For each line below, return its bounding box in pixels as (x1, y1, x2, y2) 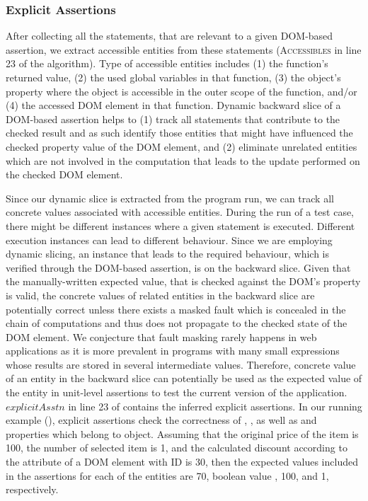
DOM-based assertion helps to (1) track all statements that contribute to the (6, 111, 340, 126)
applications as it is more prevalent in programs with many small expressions (6, 343, 340, 358)
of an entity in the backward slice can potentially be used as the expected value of (6, 371, 362, 386)
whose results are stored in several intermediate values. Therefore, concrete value (6, 357, 356, 372)
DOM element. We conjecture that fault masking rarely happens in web (6, 329, 317, 344)
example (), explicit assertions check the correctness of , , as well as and (6, 413, 317, 427)
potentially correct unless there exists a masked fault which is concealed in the (6, 301, 346, 316)
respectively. (6, 482, 59, 497)
